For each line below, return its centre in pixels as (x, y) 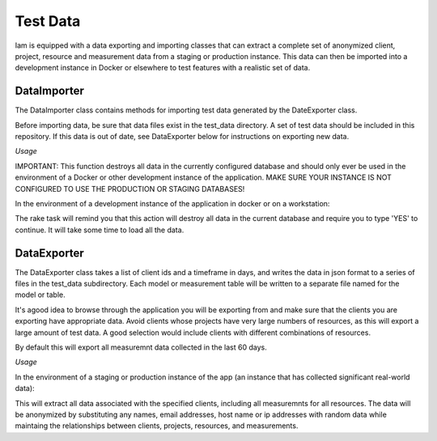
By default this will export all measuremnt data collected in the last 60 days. (141, 347)
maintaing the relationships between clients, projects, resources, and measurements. (157, 426)
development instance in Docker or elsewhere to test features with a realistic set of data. (163, 68)
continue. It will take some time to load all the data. (100, 230)
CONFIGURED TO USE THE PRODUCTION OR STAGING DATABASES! (130, 189)
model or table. (40, 295)
